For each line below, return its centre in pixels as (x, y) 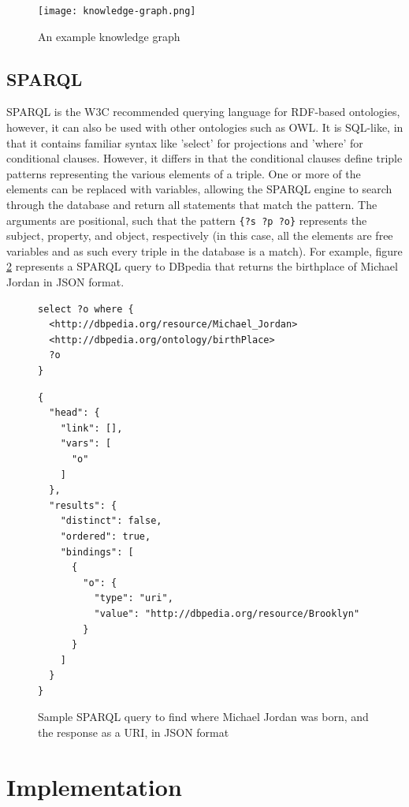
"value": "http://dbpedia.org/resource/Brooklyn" (227, 613)
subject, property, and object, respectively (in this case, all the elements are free (200, 235)
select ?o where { (86, 309)
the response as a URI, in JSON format (134, 732)
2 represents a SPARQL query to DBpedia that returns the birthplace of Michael (202, 266)
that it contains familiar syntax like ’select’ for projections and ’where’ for (185, 142)
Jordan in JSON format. (65, 282)
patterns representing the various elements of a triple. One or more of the (184, 173)
